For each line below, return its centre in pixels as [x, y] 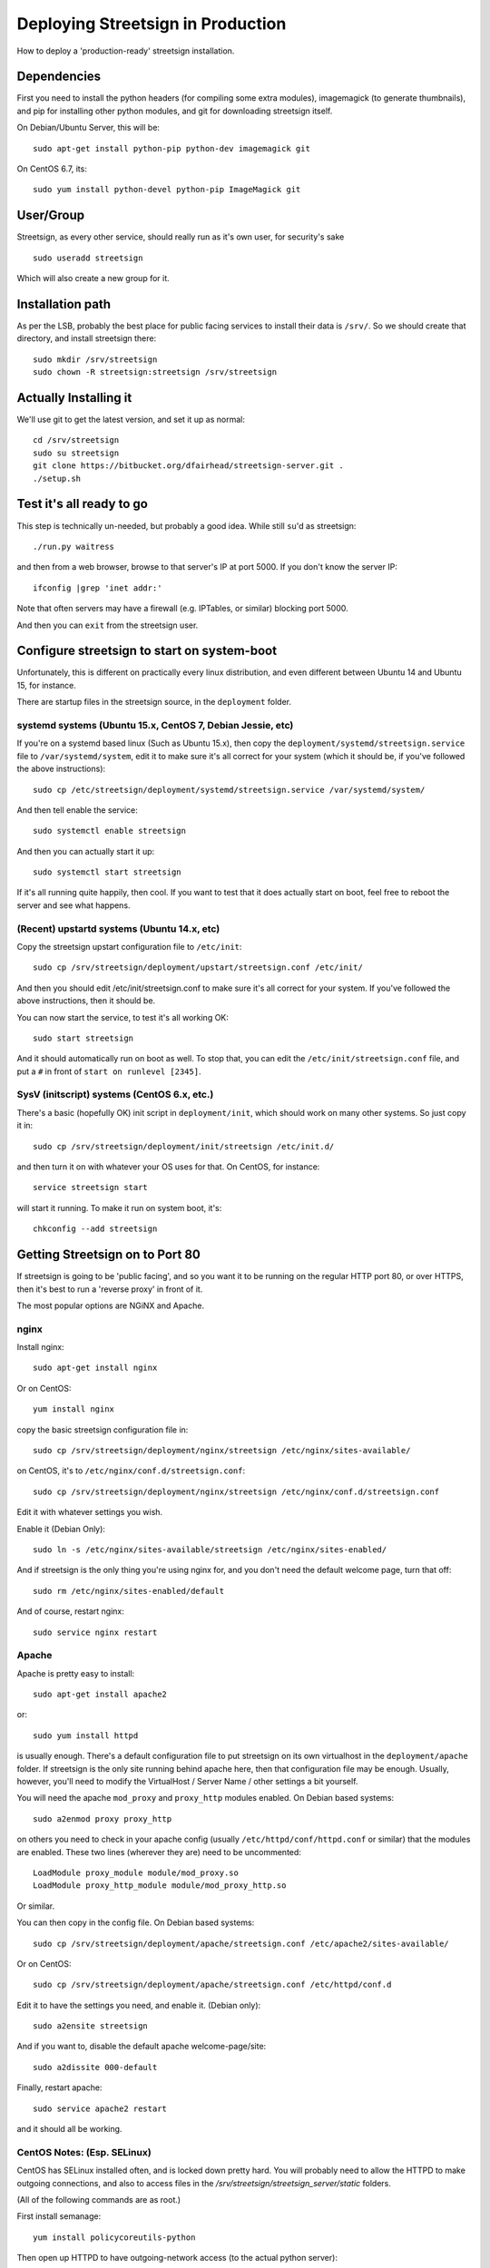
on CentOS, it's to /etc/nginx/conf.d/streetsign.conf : [131, 1471]
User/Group [51, 215]
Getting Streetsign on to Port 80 [109, 1255]
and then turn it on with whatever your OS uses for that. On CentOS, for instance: [168, 1167]
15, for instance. [46, 685]
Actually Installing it [74, 398]
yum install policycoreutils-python [114, 2237]
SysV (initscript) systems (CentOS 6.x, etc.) [115, 1095]
